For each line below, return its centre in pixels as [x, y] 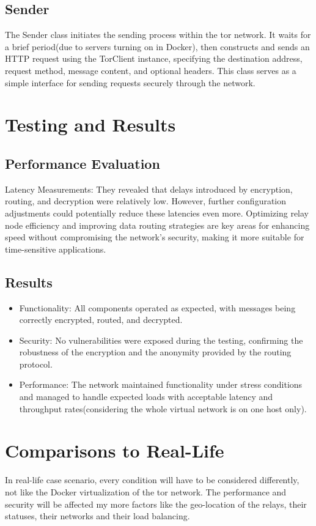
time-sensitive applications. [56, 249]
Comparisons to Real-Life [115, 450]
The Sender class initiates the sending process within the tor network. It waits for [158, 35]
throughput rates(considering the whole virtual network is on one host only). [163, 408]
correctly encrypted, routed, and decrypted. [101, 320]
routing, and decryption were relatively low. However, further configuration [146, 201]
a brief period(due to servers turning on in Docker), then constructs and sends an [157, 46]
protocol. [36, 364]
